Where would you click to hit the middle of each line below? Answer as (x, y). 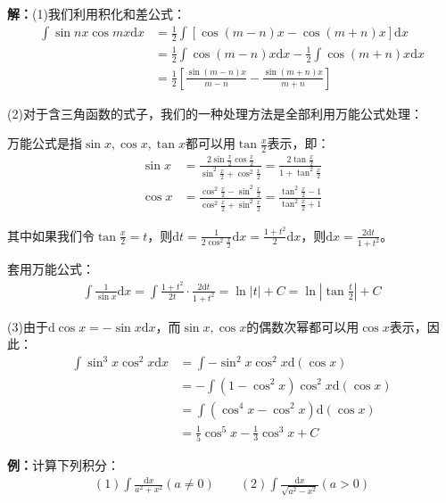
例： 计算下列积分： (63, 464)
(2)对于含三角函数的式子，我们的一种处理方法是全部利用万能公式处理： (215, 113)
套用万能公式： (51, 269)
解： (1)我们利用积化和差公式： (96, 13)
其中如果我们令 (51, 235)
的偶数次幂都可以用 (303, 326)
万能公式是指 (45, 143)
